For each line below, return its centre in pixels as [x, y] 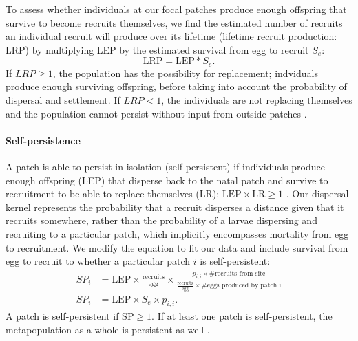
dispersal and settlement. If [63, 100]
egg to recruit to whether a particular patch [98, 261]
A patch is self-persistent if [62, 316]
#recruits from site [237, 273]
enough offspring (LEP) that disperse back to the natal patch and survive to [167, 180]
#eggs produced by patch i [241, 286]
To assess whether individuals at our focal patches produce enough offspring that [176, 9]
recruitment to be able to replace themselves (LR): [113, 194]
